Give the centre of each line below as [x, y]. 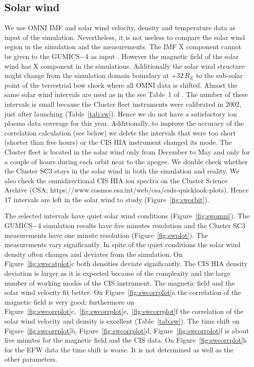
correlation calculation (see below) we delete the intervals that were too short [120, 132]
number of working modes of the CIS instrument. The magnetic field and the [120, 282]
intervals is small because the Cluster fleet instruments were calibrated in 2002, [123, 104]
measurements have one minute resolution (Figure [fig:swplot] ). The [106, 235]
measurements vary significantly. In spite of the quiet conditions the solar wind [123, 244]
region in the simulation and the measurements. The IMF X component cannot [123, 47]
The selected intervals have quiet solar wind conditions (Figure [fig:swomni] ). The [127, 216]
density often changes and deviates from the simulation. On [94, 254]
